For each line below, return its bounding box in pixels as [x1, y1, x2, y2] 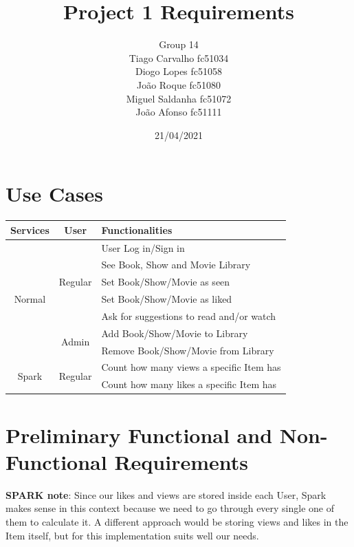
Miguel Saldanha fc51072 [126, 91, 232, 105]
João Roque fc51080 [136, 77, 221, 92]
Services [10, 222, 49, 237]
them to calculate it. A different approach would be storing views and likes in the [5, 514, 349, 528]
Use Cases [5, 180, 104, 208]
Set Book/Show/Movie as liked [101, 292, 232, 306]
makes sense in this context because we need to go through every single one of [5, 501, 335, 515]
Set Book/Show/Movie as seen [101, 275, 230, 289]
